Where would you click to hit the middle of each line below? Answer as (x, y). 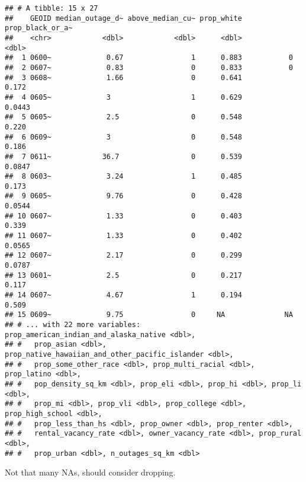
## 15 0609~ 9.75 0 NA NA (149, 315)
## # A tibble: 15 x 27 (51, 8)
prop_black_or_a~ (39, 28)
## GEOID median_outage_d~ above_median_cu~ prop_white (123, 18)
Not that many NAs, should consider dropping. (90, 472)
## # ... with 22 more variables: (73, 325)
